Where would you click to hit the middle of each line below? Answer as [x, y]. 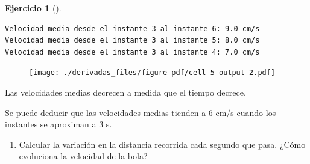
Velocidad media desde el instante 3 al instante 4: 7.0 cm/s [132, 52]
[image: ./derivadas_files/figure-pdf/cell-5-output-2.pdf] [152, 73]
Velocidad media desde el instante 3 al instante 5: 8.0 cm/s [132, 41]
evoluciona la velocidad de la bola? [83, 156]
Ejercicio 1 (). [33, 8]
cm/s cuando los [246, 112]
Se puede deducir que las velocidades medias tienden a [106, 112]
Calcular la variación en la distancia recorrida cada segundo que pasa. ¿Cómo [162, 144]
